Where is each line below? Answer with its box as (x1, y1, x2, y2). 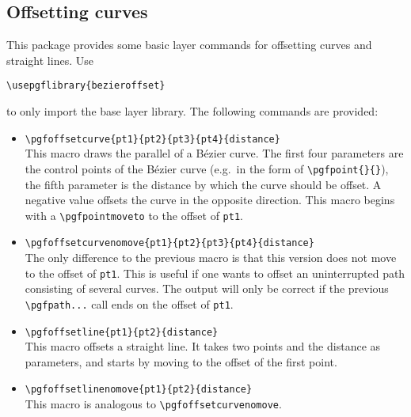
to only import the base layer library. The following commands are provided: (6, 103, 379, 119)
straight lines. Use (6, 51, 93, 68)
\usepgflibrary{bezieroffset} (6, 80, 166, 92)
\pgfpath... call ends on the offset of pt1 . (25, 295, 234, 312)
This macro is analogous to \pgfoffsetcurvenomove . (25, 396, 282, 412)
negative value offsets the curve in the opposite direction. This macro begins (25, 191, 395, 208)
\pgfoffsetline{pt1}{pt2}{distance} (25, 326, 219, 338)
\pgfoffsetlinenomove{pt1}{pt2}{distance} (25, 384, 253, 396)
